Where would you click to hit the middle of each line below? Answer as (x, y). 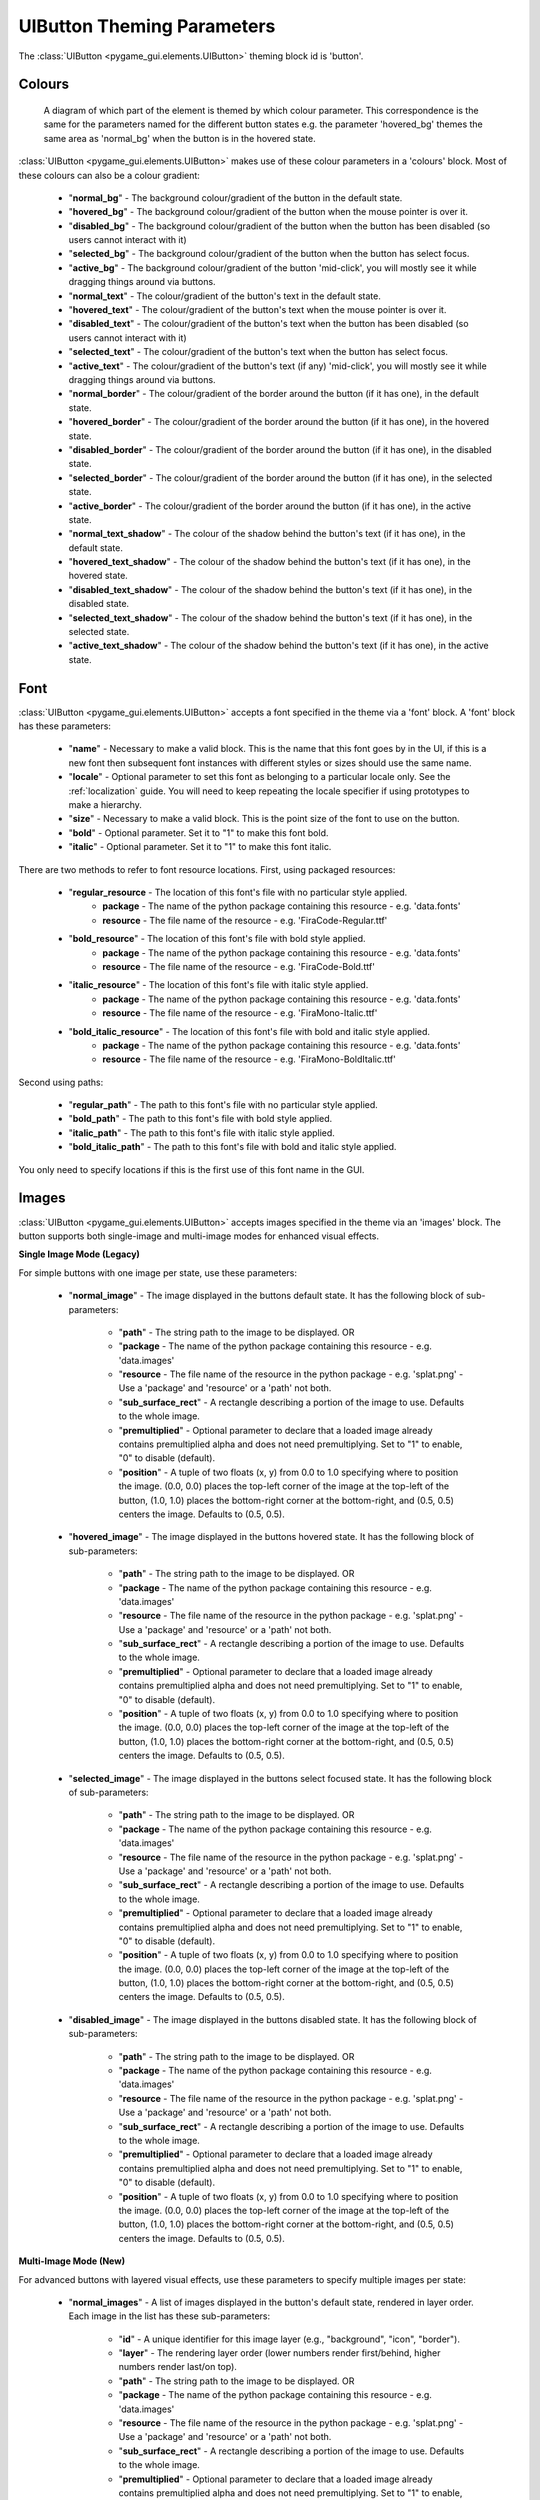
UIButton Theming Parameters (147, 26)
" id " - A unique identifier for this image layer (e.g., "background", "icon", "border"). (289, 2339)
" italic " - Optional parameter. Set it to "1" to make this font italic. (200, 847)
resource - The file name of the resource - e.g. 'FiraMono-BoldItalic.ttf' (249, 1059)
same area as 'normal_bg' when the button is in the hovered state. (180, 138)
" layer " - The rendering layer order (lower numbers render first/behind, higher (279, 2353)
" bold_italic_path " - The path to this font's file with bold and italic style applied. (232, 1147)
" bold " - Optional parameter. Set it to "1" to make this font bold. (198, 832)
